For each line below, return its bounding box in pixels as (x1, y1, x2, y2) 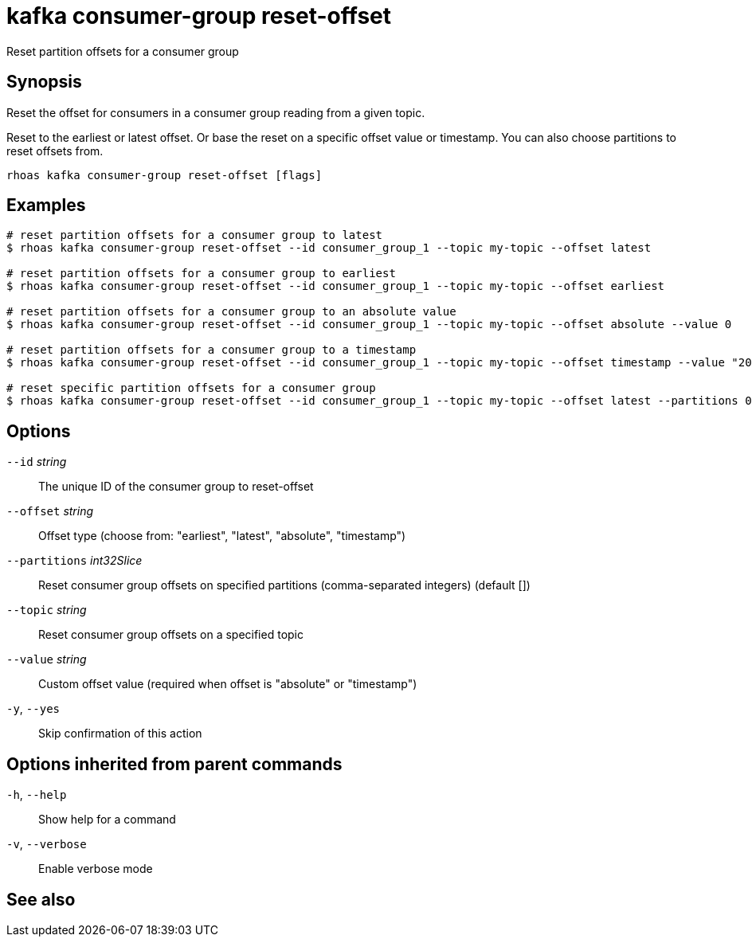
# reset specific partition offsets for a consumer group (6, 382, 376, 395)
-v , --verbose (6, 837, 87, 851)
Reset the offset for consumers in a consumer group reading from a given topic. (6, 105, 425, 119)
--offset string (6, 504, 94, 518)
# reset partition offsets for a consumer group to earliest (6, 267, 396, 280)
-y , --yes (6, 702, 60, 716)
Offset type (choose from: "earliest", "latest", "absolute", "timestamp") (38, 529, 406, 543)
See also (6, 889, 76, 910)
